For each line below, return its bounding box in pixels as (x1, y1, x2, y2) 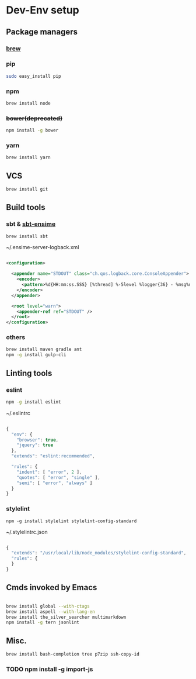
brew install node (6, 100, 51, 106)
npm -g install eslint (6, 399, 61, 405)
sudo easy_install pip (6, 73, 61, 79)
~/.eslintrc (6, 409, 31, 416)
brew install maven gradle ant (6, 346, 82, 353)
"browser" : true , (16, 437, 59, 443)
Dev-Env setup (6, 4, 80, 17)
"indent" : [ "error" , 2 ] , (16, 469, 82, 475)
